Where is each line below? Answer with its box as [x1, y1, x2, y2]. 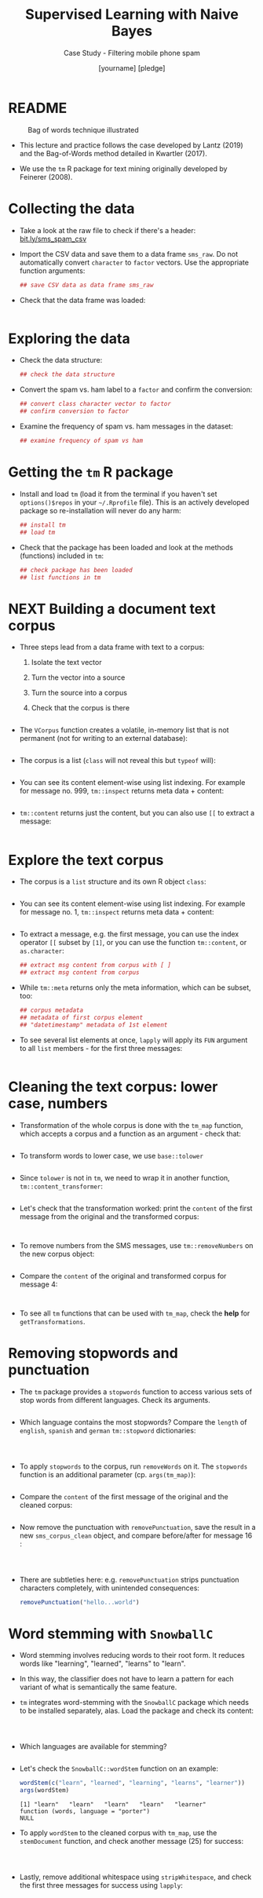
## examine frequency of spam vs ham [19, 437, 144, 445]
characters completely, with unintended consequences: [19, 1583, 200, 1593]
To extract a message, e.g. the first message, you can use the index [19, 929, 239, 939]
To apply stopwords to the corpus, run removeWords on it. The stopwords [19, 1462, 248, 1471]
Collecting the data [8, 199, 135, 217]
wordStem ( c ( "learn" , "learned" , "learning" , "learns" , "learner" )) [19, 1779, 246, 1787]
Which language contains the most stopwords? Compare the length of [19, 1417, 247, 1426]
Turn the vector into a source [31, 673, 126, 682]
